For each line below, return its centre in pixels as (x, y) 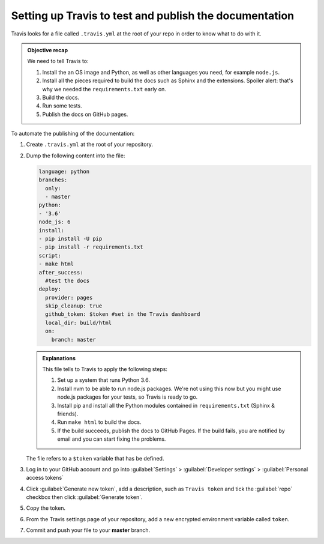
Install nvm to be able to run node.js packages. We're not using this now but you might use (169, 388)
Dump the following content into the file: (76, 156)
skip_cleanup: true (74, 306)
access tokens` (45, 478)
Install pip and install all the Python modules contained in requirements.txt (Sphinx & (166, 405)
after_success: (61, 272)
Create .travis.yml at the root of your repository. (89, 145)
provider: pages (69, 298)
